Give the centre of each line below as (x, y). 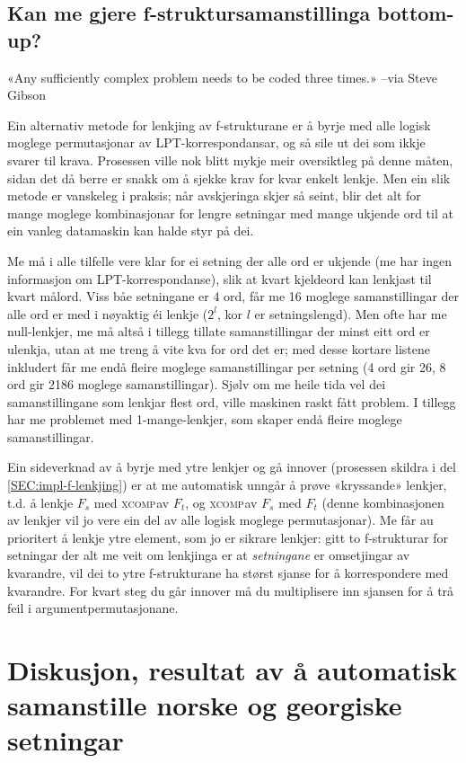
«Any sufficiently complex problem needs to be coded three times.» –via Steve (222, 77)
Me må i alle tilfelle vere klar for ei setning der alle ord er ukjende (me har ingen (229, 260)
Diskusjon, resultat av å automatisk (233, 670)
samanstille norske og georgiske (205, 705)
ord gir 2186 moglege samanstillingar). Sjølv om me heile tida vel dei (197, 384)
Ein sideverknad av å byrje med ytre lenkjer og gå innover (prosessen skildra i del (232, 467)
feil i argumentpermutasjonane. (93, 608)
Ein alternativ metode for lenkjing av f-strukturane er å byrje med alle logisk (219, 124)
